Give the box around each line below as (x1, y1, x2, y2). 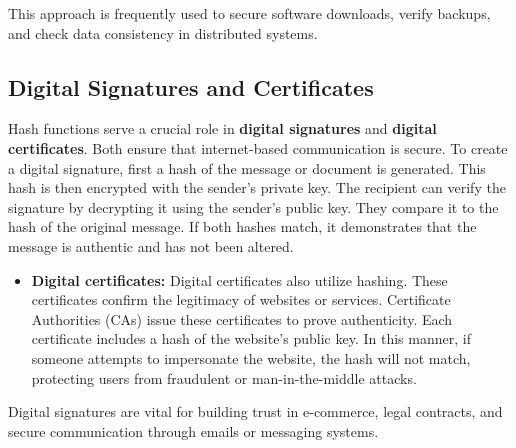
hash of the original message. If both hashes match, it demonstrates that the (8, 216, 477, 237)
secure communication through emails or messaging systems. (8, 420, 379, 441)
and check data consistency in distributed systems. (8, 22, 318, 43)
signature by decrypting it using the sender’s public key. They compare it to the (8, 196, 499, 217)
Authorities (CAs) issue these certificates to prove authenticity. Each (31, 308, 453, 329)
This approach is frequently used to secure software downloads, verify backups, (8, 3, 491, 23)
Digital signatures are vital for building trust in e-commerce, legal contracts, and (8, 401, 503, 422)
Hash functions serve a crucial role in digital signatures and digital (8, 118, 437, 139)
